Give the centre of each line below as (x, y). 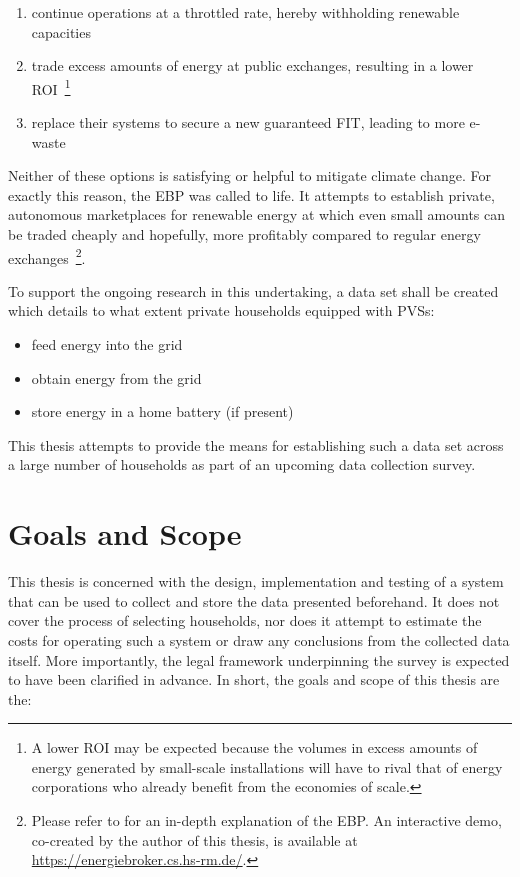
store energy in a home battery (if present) (162, 411)
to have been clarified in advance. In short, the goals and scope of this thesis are (254, 679)
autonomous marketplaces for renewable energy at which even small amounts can (257, 214)
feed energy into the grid (107, 344)
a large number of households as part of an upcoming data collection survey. (242, 464)
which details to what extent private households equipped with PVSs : (221, 310)
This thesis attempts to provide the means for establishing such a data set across (256, 444)
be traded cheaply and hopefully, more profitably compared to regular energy (244, 234)
